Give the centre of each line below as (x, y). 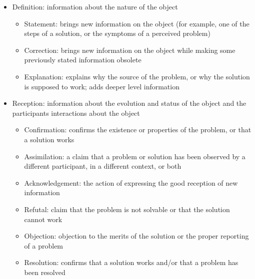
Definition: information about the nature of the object (95, 6)
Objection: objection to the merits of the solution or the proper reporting (136, 236)
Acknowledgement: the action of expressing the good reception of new (131, 182)
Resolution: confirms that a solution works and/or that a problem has (131, 262)
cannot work (43, 219)
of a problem (44, 245)
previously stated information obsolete (83, 60)
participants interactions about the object (76, 113)
